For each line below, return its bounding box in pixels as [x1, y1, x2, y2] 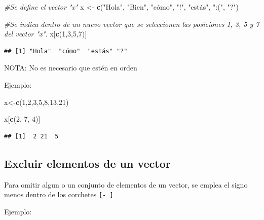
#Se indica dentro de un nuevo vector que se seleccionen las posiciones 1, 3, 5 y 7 [4, 18, 259, 29]
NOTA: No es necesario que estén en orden [4, 62, 137, 73]
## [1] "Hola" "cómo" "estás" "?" [4, 47, 128, 55]
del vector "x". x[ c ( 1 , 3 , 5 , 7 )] [4, 28, 87, 39]
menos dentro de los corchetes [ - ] [4, 189, 114, 200]
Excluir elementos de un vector [4, 155, 171, 171]
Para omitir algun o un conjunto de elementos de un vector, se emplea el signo [4, 179, 248, 190]
